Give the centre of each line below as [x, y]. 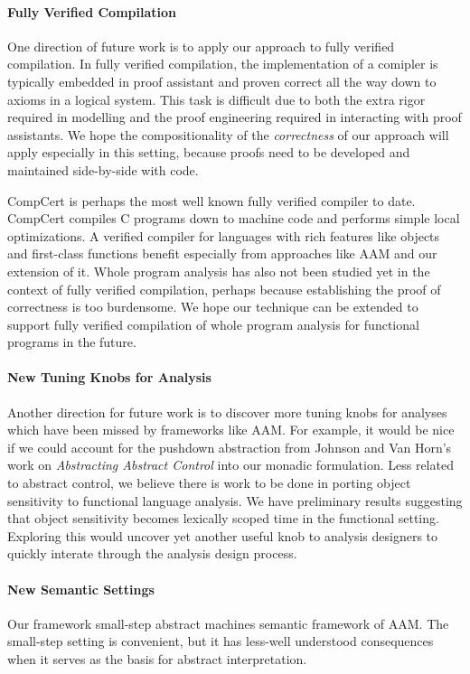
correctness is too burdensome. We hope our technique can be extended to [213, 307]
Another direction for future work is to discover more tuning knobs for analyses [227, 412]
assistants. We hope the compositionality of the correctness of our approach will [228, 134]
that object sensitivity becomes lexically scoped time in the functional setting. [223, 518]
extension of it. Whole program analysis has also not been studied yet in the [219, 271]
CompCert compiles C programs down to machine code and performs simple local [234, 218]
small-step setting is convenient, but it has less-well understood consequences [221, 641]
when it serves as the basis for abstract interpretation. [157, 659]
